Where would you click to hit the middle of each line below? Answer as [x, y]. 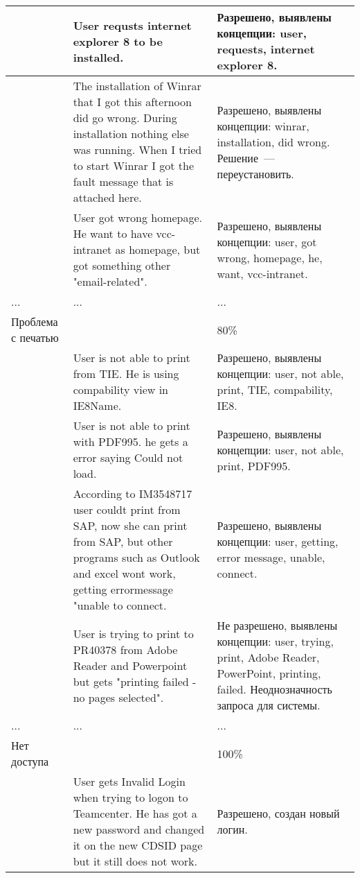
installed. [98, 57]
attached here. [107, 197]
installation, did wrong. [273, 141]
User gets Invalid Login [129, 781]
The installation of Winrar [137, 86]
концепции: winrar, [263, 126]
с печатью [35, 337]
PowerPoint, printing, [269, 673]
